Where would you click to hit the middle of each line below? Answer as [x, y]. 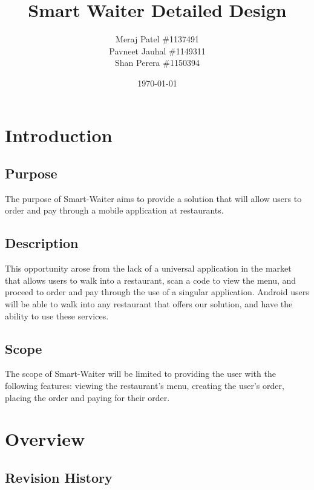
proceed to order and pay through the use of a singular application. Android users [157, 292]
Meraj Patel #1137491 [157, 39]
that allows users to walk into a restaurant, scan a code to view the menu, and [151, 280]
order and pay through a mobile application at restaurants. [114, 210]
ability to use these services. [57, 315]
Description [42, 243]
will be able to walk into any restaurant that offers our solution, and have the [149, 304]
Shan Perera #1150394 [157, 63]
